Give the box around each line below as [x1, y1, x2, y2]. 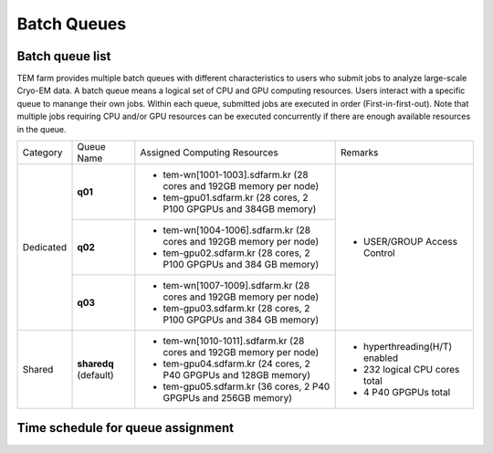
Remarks [341, 146, 379, 159]
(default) [77, 369, 114, 382]
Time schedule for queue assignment [16, 420, 235, 436]
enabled [363, 352, 399, 364]
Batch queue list [16, 48, 111, 64]
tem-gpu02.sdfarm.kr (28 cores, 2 [163, 247, 310, 259]
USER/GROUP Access [363, 236, 458, 248]
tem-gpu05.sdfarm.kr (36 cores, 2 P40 [163, 380, 330, 393]
